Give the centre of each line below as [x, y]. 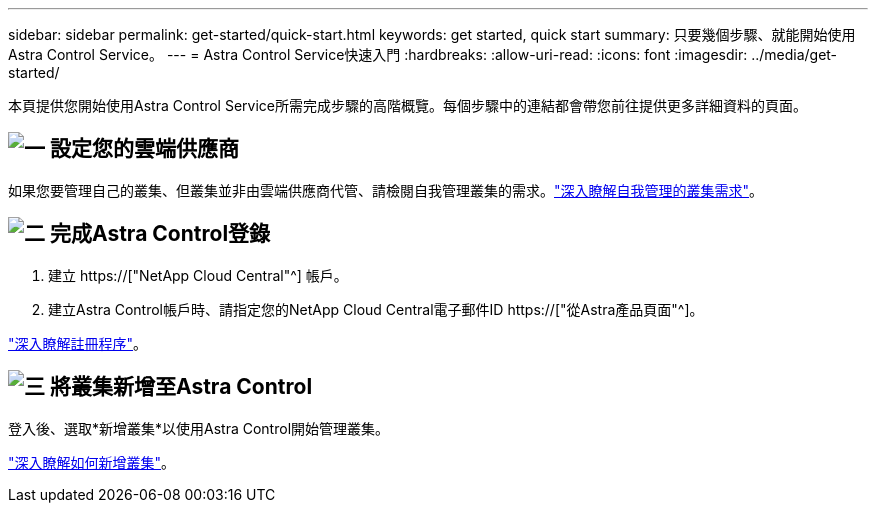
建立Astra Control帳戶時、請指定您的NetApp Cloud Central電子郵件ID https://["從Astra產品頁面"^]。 [376, 309]
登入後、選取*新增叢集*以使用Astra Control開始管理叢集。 [199, 428]
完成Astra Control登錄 [160, 234]
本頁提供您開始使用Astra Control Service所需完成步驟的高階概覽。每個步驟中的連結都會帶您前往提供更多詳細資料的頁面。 [407, 105]
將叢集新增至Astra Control [181, 387]
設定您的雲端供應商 [144, 149]
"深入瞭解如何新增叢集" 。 [92, 462]
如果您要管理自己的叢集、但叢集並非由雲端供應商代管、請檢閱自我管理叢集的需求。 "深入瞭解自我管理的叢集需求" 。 [386, 190]
